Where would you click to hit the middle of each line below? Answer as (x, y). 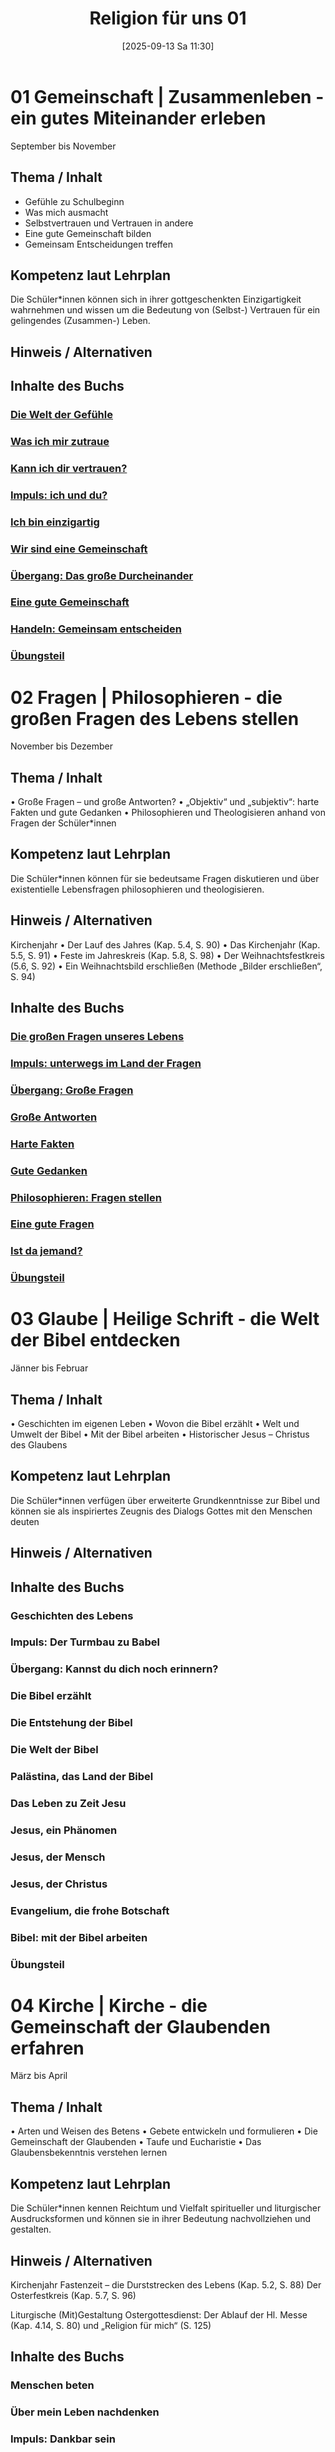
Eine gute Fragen (52, 1224)
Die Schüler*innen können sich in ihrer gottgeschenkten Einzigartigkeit (156, 299)
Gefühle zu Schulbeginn (74, 201)
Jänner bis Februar (49, 1368)
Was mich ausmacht (66, 212)
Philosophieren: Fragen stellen (86, 1197)
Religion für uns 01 (168, 18)
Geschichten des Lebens (72, 1615)
